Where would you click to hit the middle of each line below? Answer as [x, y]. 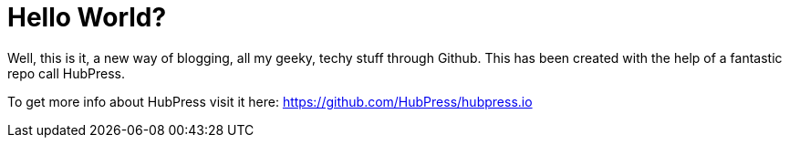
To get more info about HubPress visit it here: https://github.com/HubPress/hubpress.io [270, 101]
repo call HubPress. [67, 73]
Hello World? [87, 17]
